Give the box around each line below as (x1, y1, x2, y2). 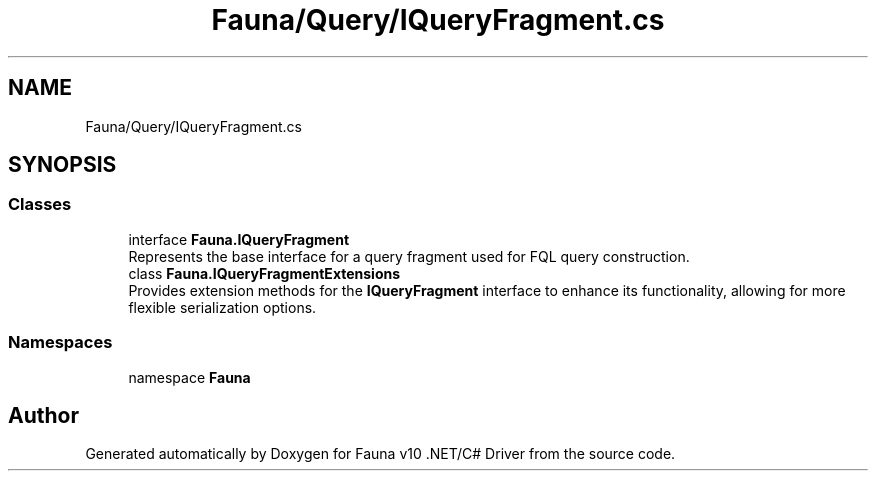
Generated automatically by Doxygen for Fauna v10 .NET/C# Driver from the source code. (85, 445, 676, 463)
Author (8, 402, 79, 428)
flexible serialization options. (128, 298, 317, 316)
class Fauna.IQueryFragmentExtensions (128, 264, 401, 282)
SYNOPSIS (8, 152, 117, 178)
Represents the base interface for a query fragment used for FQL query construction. (128, 247, 690, 265)
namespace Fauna (128, 368, 251, 386)
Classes (8, 194, 72, 215)
